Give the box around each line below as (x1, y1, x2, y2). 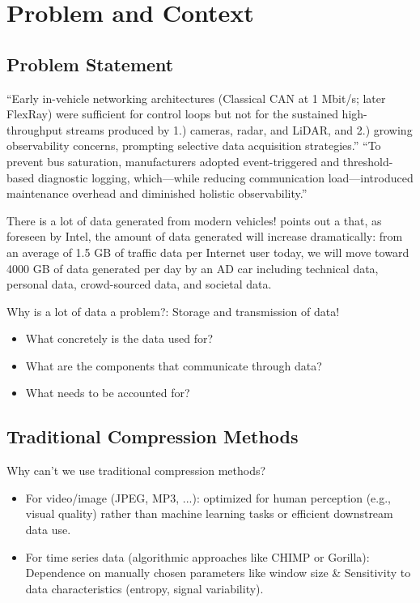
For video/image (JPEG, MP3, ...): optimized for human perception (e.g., (25, 489, 391, 506)
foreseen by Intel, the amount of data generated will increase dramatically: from (6, 228, 403, 245)
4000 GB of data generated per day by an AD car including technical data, (6, 259, 379, 276)
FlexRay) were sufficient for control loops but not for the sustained (6, 105, 338, 122)
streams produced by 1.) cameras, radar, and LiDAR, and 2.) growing (66, 121, 413, 138)
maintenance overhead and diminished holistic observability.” (6, 185, 308, 202)
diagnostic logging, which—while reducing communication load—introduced (37, 169, 414, 186)
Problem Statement (6, 51, 174, 76)
